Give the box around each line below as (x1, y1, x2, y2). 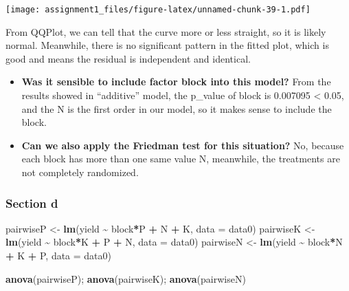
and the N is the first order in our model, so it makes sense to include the (21, 101, 332, 116)
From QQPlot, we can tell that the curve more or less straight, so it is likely (5, 24, 326, 39)
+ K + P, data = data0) (5, 248, 112, 262)
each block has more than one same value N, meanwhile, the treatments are (21, 151, 340, 166)
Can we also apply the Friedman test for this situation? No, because (21, 138, 344, 152)
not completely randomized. (21, 165, 139, 179)
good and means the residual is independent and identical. (5, 51, 251, 65)
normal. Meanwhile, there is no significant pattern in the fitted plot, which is (5, 38, 329, 52)
